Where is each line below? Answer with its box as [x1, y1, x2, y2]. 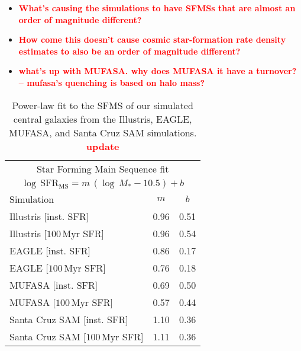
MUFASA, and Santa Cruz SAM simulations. [8, 125, 197, 139]
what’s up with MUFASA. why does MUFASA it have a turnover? [18, 65, 297, 77]
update [86, 139, 119, 153]
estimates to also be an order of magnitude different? [18, 44, 241, 57]
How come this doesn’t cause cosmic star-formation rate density [18, 33, 286, 46]
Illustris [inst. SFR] [9, 209, 89, 223]
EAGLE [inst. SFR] [9, 243, 90, 257]
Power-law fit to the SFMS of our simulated [12, 98, 193, 112]
